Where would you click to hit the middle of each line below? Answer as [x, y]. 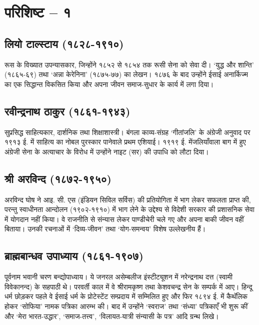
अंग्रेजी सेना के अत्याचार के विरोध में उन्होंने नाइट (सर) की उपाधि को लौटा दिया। [107, 151]
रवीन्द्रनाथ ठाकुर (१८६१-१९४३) [67, 111]
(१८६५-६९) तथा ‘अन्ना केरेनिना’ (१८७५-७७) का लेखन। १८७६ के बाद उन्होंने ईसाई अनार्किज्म [126, 74]
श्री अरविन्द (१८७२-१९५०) [58, 178]
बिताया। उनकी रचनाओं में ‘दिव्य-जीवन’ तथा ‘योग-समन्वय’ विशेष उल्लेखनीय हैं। [105, 229]
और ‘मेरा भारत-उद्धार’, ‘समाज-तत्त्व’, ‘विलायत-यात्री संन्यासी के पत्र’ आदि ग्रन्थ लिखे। [112, 316]
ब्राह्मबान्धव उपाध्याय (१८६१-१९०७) [74, 256]
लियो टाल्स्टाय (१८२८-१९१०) [64, 43]
